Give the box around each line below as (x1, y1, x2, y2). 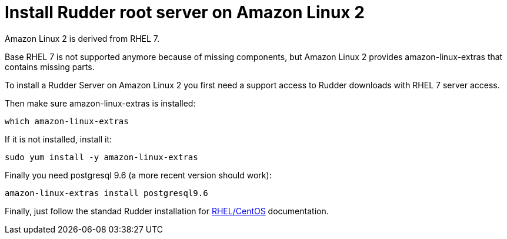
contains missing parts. (5, 61, 95, 72)
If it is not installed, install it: (5, 134, 112, 144)
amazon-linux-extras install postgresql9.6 (5, 188, 208, 198)
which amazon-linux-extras (5, 116, 129, 126)
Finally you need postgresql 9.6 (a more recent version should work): (5, 170, 272, 180)
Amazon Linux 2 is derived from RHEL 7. (5, 33, 160, 44)
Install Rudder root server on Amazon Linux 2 (5, 2, 365, 22)
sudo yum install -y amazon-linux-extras (5, 152, 198, 162)
